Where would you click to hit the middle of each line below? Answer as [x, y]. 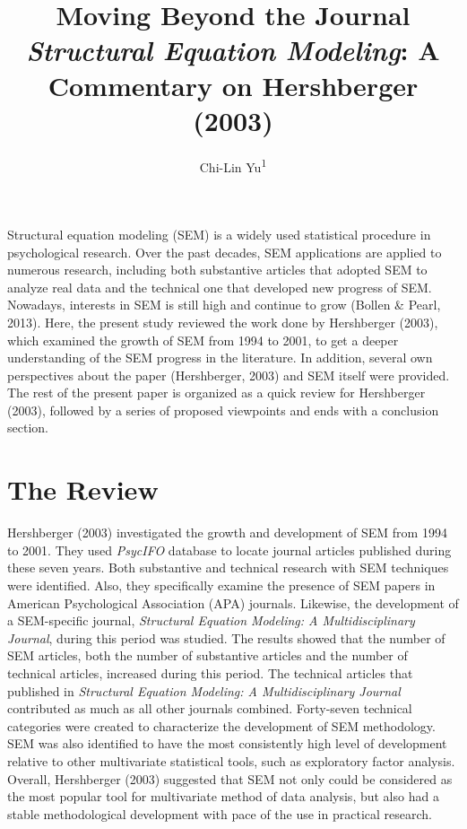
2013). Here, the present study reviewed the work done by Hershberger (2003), [223, 322]
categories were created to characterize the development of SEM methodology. [221, 725]
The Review [83, 489]
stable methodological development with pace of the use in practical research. [220, 813]
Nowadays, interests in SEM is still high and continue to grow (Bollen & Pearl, [224, 305]
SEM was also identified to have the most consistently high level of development [227, 743]
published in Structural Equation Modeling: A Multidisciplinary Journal [204, 690]
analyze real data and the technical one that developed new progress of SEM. [220, 287]
